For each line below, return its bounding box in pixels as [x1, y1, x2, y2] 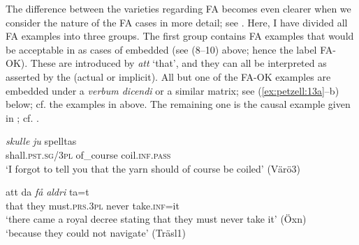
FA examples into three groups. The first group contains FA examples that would [6, 29, 354, 43]
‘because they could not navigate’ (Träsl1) [6, 225, 186, 239]
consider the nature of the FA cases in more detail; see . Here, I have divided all [6, 15, 348, 29]
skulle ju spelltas [6, 134, 77, 148]
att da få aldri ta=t [6, 184, 89, 199]
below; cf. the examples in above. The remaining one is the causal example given [6, 97, 351, 111]
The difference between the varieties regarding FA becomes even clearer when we [6, 1, 351, 15]
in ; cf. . [6, 110, 39, 125]
